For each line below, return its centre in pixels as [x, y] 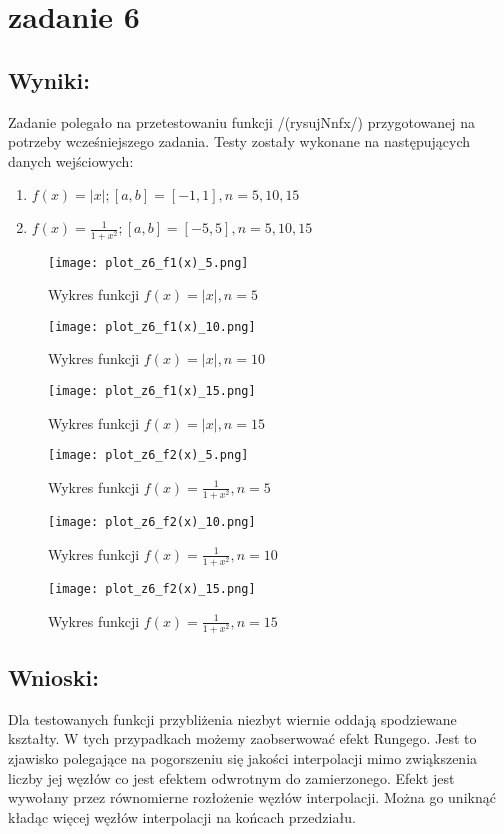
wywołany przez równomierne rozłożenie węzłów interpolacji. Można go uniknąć [252, 797]
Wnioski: [53, 677]
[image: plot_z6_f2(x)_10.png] [152, 522]
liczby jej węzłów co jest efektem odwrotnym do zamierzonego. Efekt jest [231, 777]
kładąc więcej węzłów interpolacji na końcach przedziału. [182, 816]
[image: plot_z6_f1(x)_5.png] [148, 262]
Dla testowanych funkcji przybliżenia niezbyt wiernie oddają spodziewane [232, 718]
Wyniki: [49, 79]
